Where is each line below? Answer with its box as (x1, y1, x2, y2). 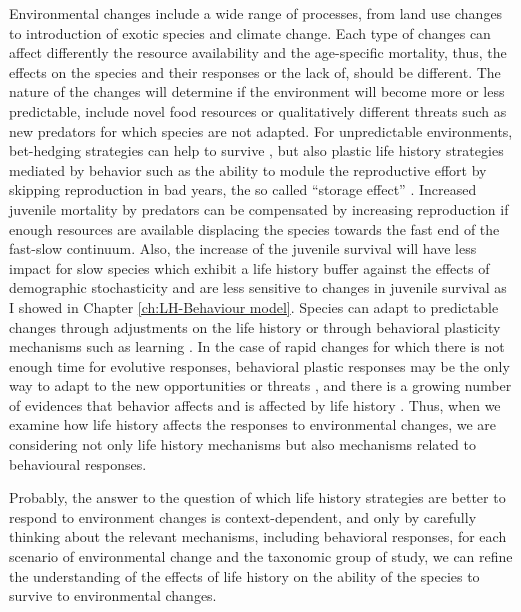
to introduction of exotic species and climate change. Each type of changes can (9, 22, 491, 43)
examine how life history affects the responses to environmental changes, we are (9, 414, 497, 435)
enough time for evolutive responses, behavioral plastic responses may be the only (9, 355, 510, 376)
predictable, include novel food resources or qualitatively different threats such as (9, 100, 507, 121)
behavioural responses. (9, 453, 147, 474)
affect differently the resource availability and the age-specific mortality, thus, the (9, 42, 507, 63)
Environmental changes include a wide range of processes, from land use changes (9, 3, 503, 23)
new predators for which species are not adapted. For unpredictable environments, (9, 120, 513, 141)
